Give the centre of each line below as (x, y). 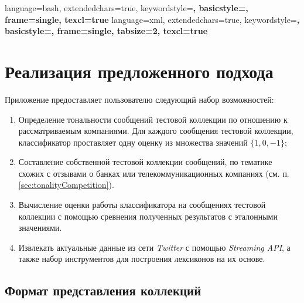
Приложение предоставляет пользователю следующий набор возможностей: (139, 99)
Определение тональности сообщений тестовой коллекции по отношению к (153, 119)
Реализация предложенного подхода (139, 71)
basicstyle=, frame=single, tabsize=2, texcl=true (106, 31)
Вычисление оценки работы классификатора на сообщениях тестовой (142, 205)
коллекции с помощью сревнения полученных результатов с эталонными (148, 216)
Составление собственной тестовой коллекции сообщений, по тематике (145, 162)
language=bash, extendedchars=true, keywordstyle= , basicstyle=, (127, 8)
